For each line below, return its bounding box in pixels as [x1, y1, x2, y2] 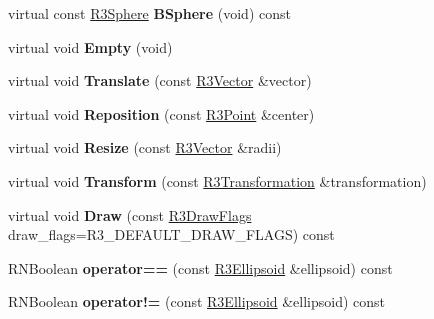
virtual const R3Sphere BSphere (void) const [8, 3, 291, 23]
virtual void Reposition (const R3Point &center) [8, 103, 315, 124]
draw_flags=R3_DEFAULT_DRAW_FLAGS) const [8, 224, 335, 245]
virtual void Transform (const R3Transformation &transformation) [8, 170, 427, 191]
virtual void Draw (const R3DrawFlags [8, 204, 252, 225]
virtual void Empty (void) [8, 36, 173, 57]
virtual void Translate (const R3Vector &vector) [8, 70, 312, 91]
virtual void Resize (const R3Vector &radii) [8, 137, 282, 158]
